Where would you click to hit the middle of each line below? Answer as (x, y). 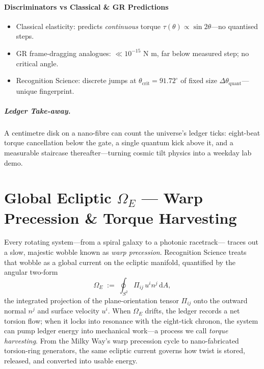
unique (27, 90)
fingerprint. (57, 90)
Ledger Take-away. (37, 110)
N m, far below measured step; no (196, 53)
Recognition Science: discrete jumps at (76, 80)
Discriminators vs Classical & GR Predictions (86, 6)
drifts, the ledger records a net (192, 311)
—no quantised (234, 26)
